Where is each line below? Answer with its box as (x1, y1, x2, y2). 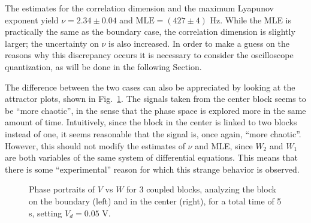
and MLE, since (195, 139, 253, 152)
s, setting (29, 206, 62, 219)
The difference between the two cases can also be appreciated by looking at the (5, 80, 295, 93)
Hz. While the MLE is (210, 13, 291, 26)
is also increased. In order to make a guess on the (108, 37, 289, 49)
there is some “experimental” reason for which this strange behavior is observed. (5, 162, 300, 175)
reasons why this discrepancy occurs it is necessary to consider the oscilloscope (5, 49, 294, 61)
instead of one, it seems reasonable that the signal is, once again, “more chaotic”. (5, 127, 301, 140)
